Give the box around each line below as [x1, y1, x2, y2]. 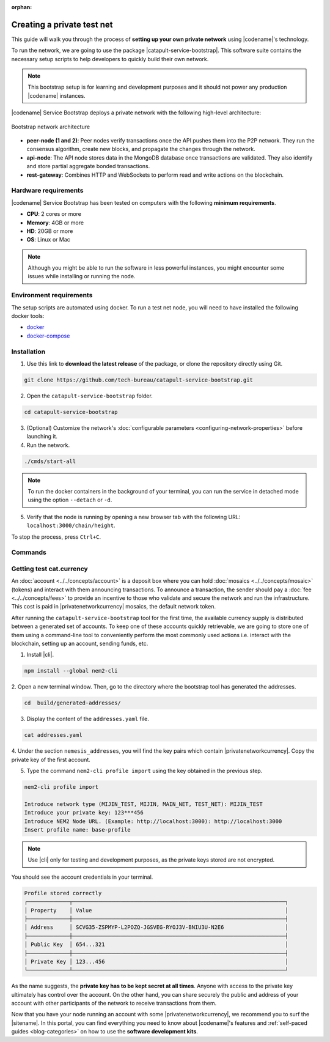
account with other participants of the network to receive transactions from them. [11, 1000, 217, 1007]
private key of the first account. [11, 756, 91, 763]
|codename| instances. [28, 92, 86, 99]
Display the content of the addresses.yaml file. [26, 715, 149, 723]
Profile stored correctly [24, 890, 102, 896]
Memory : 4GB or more [26, 219, 84, 226]
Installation [11, 347, 46, 356]
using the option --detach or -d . [28, 496, 112, 504]
